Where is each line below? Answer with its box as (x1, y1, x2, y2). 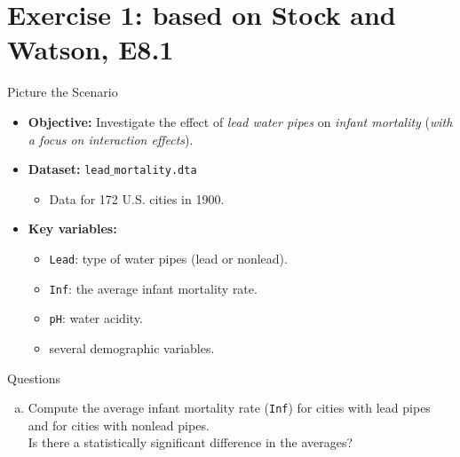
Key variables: (28, 219, 117, 238)
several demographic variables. (49, 338, 215, 357)
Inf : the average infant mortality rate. (49, 279, 258, 297)
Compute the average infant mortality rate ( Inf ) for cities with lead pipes (28, 398, 431, 417)
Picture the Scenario (7, 83, 118, 101)
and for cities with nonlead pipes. (28, 415, 210, 434)
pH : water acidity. (49, 309, 143, 327)
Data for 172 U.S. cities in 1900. (49, 189, 225, 208)
